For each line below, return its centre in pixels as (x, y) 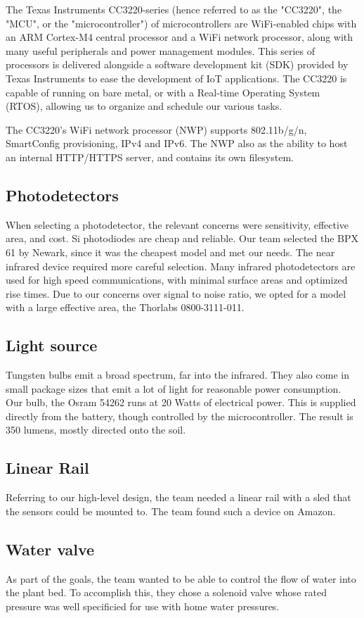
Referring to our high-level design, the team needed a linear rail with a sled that (178, 497)
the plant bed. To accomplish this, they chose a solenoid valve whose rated (166, 592)
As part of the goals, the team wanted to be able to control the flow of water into (181, 578)
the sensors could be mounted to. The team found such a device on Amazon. (171, 511)
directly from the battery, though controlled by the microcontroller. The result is (180, 416)
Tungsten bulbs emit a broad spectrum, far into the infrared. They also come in (177, 375)
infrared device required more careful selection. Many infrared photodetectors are (181, 266)
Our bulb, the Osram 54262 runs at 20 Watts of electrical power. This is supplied (181, 402)
